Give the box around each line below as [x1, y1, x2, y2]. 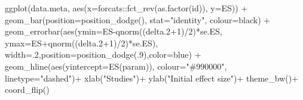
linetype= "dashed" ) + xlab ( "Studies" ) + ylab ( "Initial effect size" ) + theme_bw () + [5, 71, 299, 84]
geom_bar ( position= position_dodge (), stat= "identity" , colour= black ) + [5, 13, 271, 26]
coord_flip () [5, 83, 50, 96]
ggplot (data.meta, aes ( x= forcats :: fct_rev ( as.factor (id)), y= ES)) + [5, 2, 248, 14]
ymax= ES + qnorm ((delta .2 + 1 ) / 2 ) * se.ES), [5, 36, 158, 49]
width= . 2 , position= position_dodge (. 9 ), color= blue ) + [5, 48, 201, 61]
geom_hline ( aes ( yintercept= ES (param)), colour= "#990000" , [5, 60, 227, 72]
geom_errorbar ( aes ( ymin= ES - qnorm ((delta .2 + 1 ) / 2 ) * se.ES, [5, 25, 222, 37]
